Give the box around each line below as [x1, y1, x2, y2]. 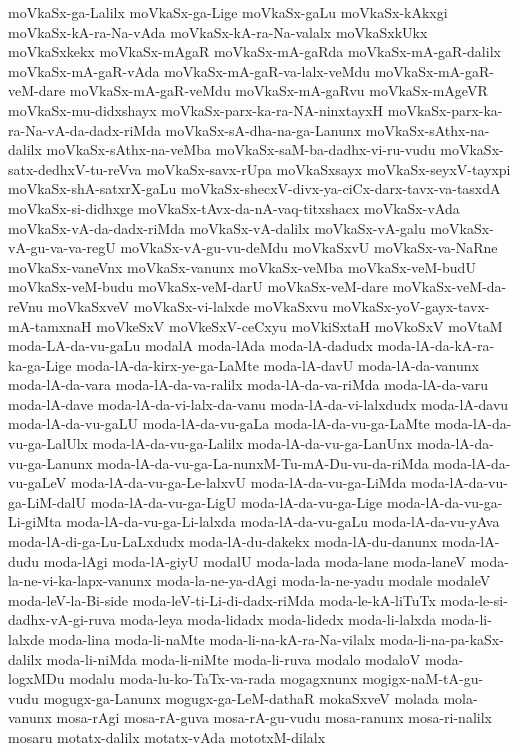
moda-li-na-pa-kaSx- [379, 629, 504, 649]
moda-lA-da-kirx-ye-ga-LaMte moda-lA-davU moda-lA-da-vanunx [76, 354, 479, 375]
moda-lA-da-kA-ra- [377, 335, 495, 356]
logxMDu [8, 668, 65, 689]
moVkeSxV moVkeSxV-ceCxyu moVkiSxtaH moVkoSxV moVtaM [96, 315, 503, 336]
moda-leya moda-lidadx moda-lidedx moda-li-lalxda [120, 609, 437, 630]
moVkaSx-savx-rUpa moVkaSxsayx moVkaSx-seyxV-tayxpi [146, 158, 511, 179]
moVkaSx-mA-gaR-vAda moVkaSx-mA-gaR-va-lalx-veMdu [8, 60, 371, 81]
